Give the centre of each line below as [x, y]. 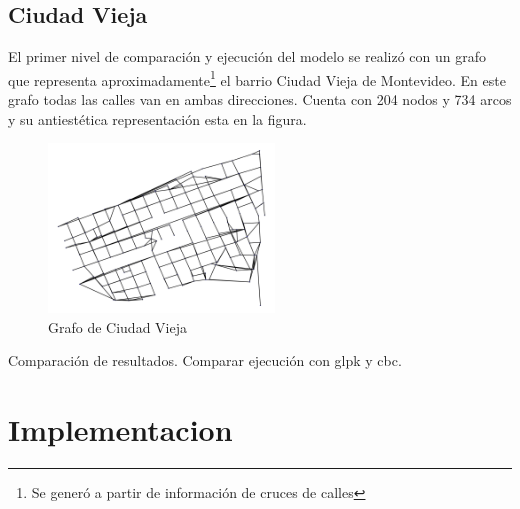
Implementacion [120, 429]
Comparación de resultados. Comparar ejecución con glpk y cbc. [205, 360]
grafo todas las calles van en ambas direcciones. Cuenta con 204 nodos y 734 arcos [260, 99]
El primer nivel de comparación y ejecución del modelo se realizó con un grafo [247, 56]
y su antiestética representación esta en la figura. [157, 118]
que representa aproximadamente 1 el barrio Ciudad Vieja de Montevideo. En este [257, 78]
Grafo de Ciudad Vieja [117, 326]
